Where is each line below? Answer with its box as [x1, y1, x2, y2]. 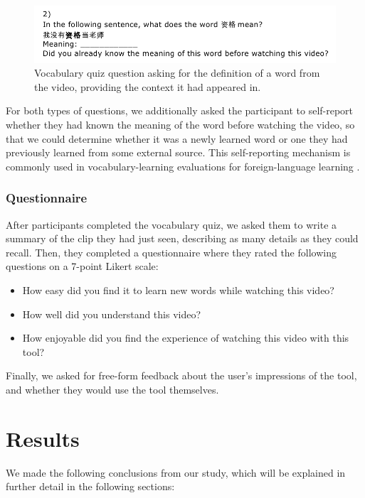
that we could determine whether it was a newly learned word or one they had [6, 131, 348, 146]
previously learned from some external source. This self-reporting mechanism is [6, 145, 351, 160]
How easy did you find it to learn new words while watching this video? [22, 282, 334, 297]
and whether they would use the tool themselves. [6, 381, 219, 396]
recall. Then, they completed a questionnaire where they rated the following [6, 244, 337, 259]
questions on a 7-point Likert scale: [6, 259, 159, 274]
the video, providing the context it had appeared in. [34, 79, 261, 94]
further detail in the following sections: [6, 479, 175, 494]
